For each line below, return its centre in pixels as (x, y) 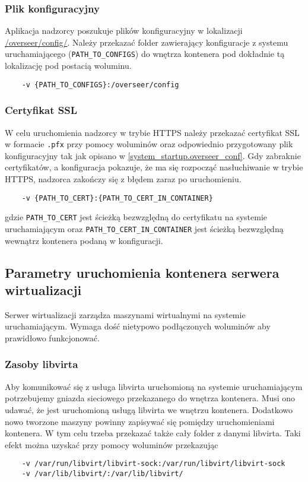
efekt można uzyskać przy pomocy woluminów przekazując (112, 444)
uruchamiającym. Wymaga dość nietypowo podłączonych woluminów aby (138, 326)
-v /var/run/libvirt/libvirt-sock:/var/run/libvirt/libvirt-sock (153, 464)
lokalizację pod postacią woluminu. (68, 66)
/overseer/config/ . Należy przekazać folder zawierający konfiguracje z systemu (147, 42)
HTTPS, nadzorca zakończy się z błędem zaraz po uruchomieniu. (123, 178)
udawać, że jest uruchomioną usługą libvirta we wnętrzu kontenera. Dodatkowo (149, 409)
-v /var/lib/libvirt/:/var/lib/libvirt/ (102, 473)
